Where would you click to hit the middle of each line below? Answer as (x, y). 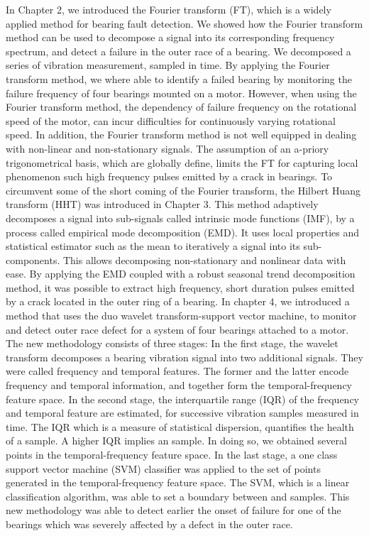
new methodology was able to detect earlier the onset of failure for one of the (174, 510)
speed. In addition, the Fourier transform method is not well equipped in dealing (181, 135)
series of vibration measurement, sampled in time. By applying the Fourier (168, 65)
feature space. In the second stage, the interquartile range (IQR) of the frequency (182, 399)
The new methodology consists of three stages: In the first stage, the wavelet (172, 343)
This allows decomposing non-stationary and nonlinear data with (204, 259)
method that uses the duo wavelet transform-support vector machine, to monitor (181, 316)
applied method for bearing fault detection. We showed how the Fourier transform (184, 23)
